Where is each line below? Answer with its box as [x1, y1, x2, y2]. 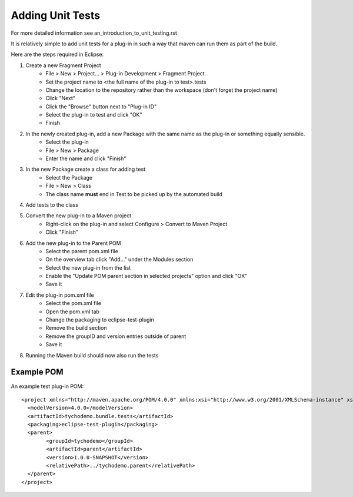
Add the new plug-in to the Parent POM [25, 239, 121, 247]
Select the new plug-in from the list [45, 264, 131, 271]
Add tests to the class [25, 201, 79, 208]
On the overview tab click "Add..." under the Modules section [45, 256, 194, 263]
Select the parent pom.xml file [45, 247, 119, 254]
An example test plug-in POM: [11, 383, 84, 390]
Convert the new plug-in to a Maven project [25, 212, 132, 219]
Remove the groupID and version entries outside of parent [45, 333, 187, 340]
